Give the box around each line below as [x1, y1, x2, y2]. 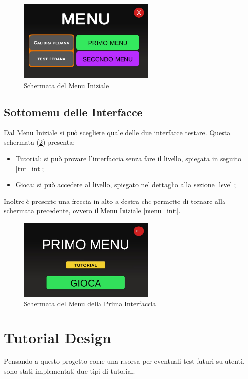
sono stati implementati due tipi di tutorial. [4, 365, 135, 376]
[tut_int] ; [15, 163, 44, 173]
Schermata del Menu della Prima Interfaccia [24, 299, 156, 309]
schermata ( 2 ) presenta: [4, 137, 75, 147]
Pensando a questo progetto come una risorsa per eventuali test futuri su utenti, [4, 356, 245, 366]
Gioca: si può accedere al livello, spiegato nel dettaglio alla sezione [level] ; [15, 179, 236, 190]
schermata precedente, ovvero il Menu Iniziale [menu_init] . [4, 205, 181, 216]
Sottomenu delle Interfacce [4, 104, 143, 119]
